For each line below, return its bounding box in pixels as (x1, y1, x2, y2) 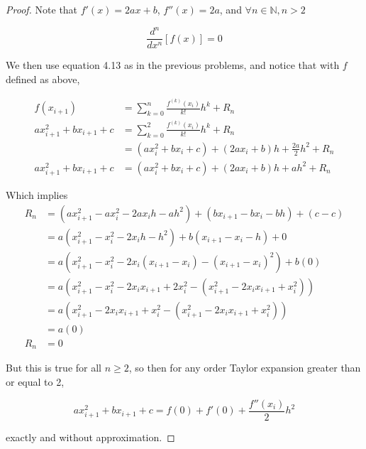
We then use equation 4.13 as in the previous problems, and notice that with (6, 58, 340, 72)
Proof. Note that (6, 2, 78, 16)
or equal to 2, (6, 374, 65, 389)
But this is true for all (6, 360, 101, 375)
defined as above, (6, 71, 80, 86)
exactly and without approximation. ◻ (6, 429, 175, 444)
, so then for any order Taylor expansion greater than (128, 360, 361, 375)
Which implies (6, 188, 68, 202)
